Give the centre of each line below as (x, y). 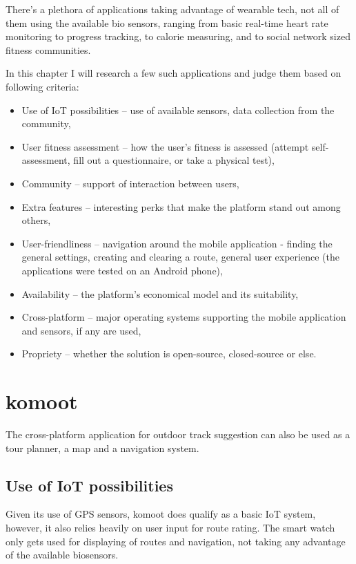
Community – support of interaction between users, (130, 183)
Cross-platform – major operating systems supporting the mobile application (184, 317)
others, (36, 220)
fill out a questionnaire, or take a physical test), (174, 160)
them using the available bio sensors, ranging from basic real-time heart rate (167, 22)
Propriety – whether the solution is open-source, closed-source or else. (169, 354)
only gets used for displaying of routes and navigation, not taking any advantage (176, 541)
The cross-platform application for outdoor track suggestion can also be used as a (178, 434)
